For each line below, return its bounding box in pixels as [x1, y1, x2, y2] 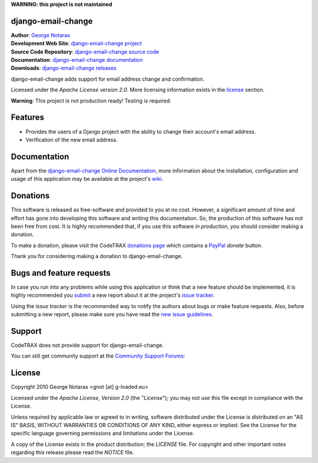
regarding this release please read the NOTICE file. [11, 449, 134, 456]
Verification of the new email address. [25, 136, 118, 143]
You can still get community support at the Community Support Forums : [11, 352, 185, 359]
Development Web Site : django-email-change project [11, 40, 143, 47]
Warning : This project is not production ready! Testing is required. [11, 97, 172, 104]
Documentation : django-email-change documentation [11, 57, 144, 64]
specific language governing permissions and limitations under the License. [11, 430, 194, 437]
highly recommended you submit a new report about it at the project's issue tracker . [11, 292, 215, 299]
